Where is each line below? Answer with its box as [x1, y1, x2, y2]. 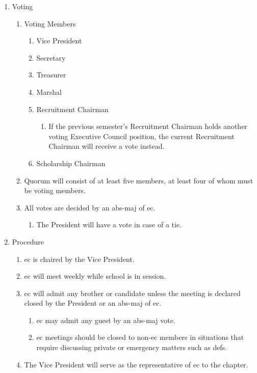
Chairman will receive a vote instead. [48, 141, 165, 151]
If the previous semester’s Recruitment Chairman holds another [48, 121, 247, 131]
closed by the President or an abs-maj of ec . [24, 298, 162, 308]
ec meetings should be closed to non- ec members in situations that [36, 332, 244, 342]
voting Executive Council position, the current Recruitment [48, 130, 235, 141]
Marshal [36, 86, 62, 97]
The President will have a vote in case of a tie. [36, 219, 182, 230]
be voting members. [24, 185, 86, 196]
